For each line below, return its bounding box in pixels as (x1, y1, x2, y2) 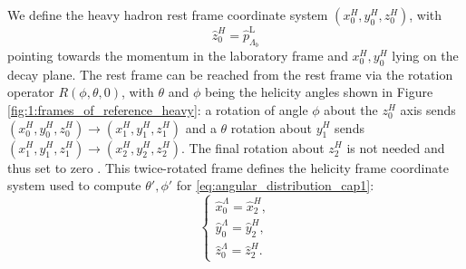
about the (324, 100, 378, 119)
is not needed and (346, 138, 445, 157)
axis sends (400, 100, 456, 119)
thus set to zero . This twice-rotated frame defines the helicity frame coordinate (7, 158, 449, 177)
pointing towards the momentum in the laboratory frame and (7, 45, 348, 64)
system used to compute (7, 176, 141, 195)
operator (7, 82, 54, 101)
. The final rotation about (181, 138, 325, 157)
